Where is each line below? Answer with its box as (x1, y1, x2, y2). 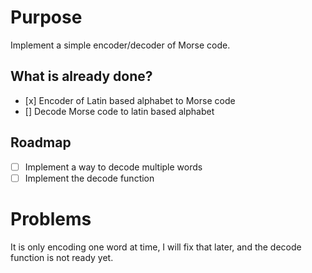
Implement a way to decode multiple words (24, 161, 203, 173)
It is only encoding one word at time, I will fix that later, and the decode (10, 241, 302, 253)
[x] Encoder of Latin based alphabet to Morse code (24, 94, 236, 106)
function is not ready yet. (10, 251, 114, 263)
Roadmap (10, 134, 72, 151)
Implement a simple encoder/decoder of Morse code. (10, 39, 231, 51)
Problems (10, 207, 92, 230)
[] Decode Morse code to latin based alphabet (24, 105, 215, 117)
